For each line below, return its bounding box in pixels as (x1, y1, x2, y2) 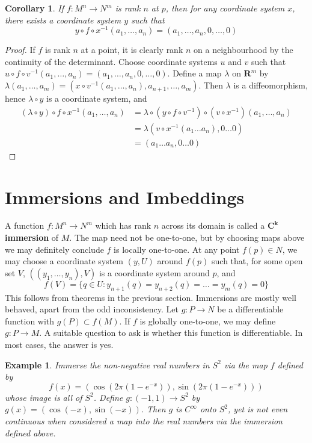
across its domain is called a (161, 219, 265, 232)
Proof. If (5, 43, 35, 56)
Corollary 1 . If (5, 2, 64, 14)
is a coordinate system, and (46, 92, 147, 105)
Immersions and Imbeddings (5, 184, 245, 209)
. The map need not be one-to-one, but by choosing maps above (69, 231, 305, 244)
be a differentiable (217, 303, 284, 315)
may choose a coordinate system (5, 255, 124, 267)
